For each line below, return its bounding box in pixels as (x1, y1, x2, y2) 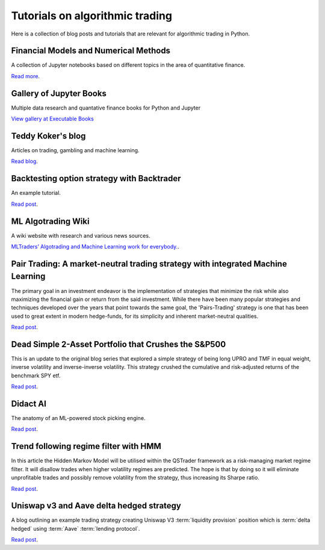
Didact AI (11, 398, 46, 409)
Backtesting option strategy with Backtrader (11, 173, 181, 184)
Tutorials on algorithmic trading (11, 9, 173, 22)
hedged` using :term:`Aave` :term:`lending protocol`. (11, 525, 140, 532)
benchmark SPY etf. (11, 372, 61, 379)
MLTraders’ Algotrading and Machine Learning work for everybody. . (11, 243, 180, 250)
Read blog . (11, 158, 39, 165)
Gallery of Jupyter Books (11, 88, 107, 99)
